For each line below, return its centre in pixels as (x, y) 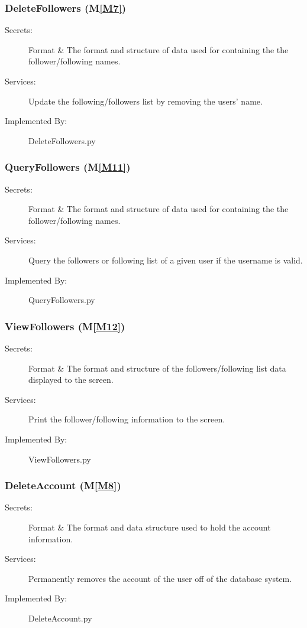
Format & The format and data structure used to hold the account (150, 527)
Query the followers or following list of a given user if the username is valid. (166, 260)
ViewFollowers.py (60, 459)
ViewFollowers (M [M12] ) (65, 326)
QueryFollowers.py (62, 300)
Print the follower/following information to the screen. (127, 419)
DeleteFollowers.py (62, 140)
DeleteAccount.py (60, 618)
